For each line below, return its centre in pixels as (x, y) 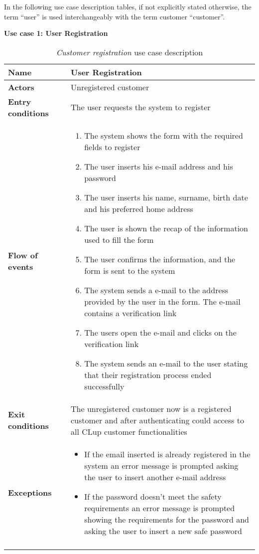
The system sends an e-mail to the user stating (166, 363)
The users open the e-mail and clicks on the (160, 332)
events (21, 266)
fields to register (112, 147)
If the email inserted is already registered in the (167, 454)
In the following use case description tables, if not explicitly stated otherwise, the (128, 6)
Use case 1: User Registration (56, 33)
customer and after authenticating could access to (157, 420)
